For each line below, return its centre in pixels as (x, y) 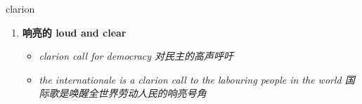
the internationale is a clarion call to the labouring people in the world (190, 79)
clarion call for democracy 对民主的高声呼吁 (136, 56)
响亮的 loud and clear (74, 32)
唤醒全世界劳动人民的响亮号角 (137, 93)
